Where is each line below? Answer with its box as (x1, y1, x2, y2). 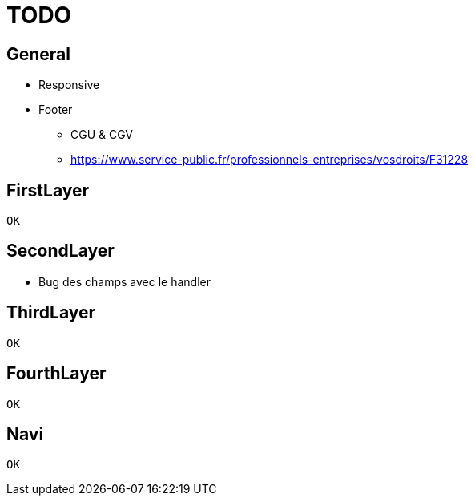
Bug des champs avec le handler (38, 274, 211, 289)
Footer (38, 103, 73, 117)
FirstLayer (6, 180, 90, 200)
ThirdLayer (6, 302, 96, 323)
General (6, 43, 71, 64)
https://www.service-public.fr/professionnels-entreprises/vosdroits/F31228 (70, 152, 469, 167)
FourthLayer (6, 363, 107, 384)
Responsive (38, 78, 100, 92)
